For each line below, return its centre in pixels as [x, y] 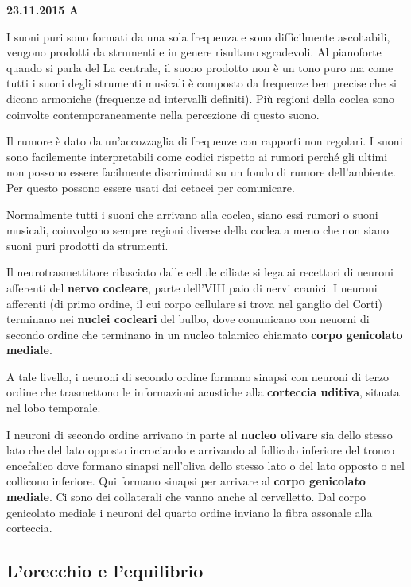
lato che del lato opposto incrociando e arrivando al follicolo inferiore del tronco [201, 450]
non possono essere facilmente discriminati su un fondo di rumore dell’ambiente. [201, 172]
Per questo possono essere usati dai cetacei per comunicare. [151, 187]
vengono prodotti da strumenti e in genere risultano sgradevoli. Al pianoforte [194, 52]
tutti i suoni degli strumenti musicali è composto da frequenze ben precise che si [202, 83]
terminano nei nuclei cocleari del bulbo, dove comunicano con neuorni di [188, 319]
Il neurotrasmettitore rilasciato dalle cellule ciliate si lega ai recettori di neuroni [200, 272]
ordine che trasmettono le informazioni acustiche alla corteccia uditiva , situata [203, 392]
